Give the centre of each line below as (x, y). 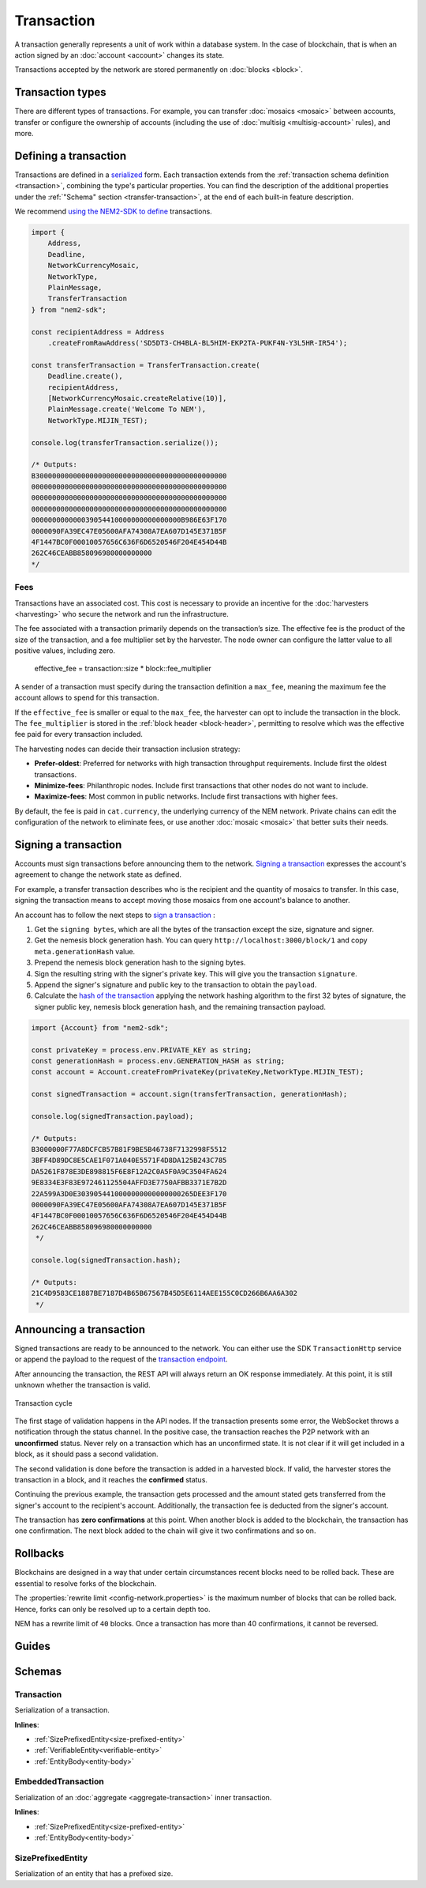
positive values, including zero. (65, 651)
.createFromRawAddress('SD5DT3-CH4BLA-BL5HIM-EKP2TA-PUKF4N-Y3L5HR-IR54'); (198, 343)
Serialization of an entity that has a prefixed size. (94, 1874)
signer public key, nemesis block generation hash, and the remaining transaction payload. (180, 1006)
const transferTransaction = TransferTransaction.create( (146, 365)
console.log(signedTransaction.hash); (106, 1260)
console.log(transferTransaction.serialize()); (125, 442)
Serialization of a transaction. (62, 1710)
